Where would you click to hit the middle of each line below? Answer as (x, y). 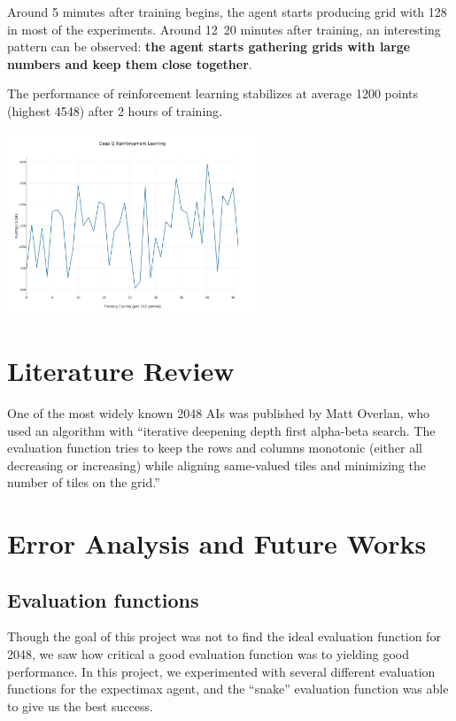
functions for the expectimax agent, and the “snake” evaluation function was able (228, 689)
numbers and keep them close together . (130, 63)
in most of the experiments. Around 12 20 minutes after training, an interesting (224, 29)
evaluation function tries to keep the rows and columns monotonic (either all (215, 448)
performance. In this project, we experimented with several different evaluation (221, 671)
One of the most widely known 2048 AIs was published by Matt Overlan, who (219, 412)
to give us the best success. (80, 705)
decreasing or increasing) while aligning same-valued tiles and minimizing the (216, 465)
